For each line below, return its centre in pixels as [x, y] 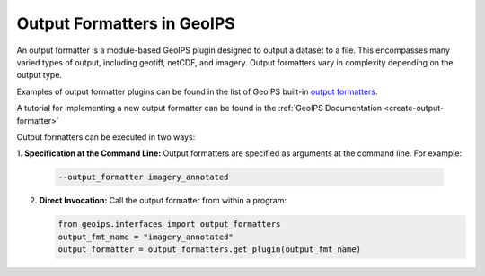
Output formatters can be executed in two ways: [106, 137]
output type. [40, 75]
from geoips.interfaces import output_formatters [169, 224]
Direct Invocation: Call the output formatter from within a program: [163, 201]
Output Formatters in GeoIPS [126, 23]
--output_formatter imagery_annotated [143, 177]
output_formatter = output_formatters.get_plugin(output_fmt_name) [210, 250]
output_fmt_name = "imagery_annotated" [145, 237]
